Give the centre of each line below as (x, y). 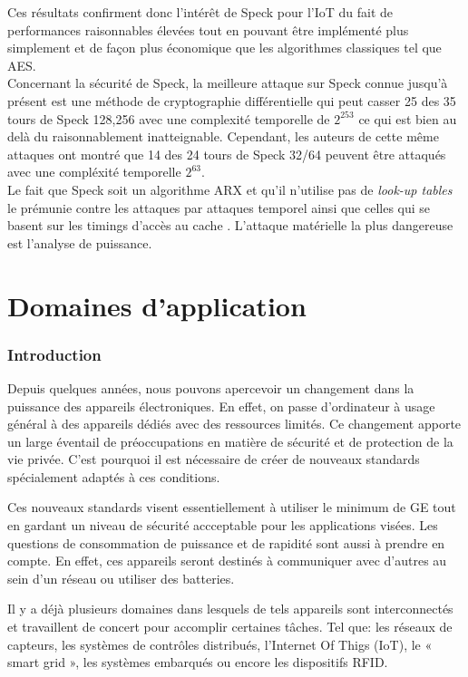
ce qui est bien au (408, 118)
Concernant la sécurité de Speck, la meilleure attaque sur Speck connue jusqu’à (228, 83)
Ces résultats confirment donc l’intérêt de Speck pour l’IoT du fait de (200, 12)
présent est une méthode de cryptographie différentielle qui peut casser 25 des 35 (232, 100)
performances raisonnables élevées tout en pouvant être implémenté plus (208, 29)
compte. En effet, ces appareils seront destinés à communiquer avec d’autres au (227, 561)
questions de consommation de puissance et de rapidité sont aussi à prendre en (226, 542)
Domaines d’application (157, 305)
